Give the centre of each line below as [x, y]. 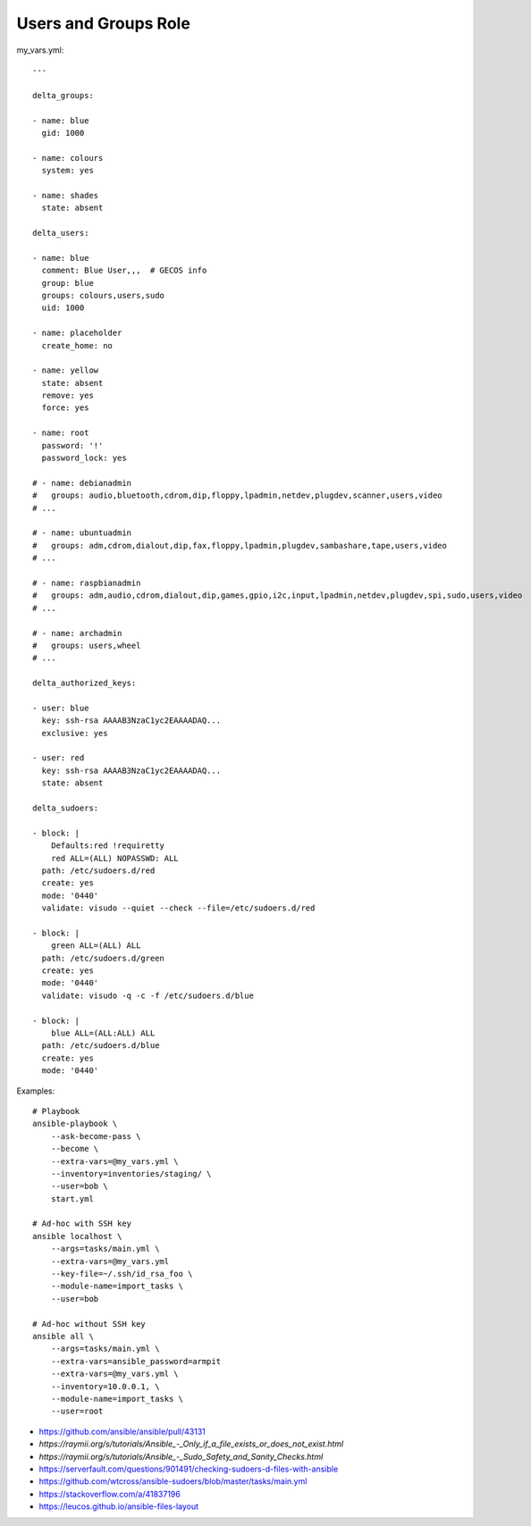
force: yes [65, 408]
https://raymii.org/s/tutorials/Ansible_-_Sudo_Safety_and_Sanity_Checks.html [181, 1456]
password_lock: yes [84, 458]
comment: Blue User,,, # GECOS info [124, 271]
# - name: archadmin [77, 633]
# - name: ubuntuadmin [82, 533]
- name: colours [68, 158]
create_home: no [77, 345]
